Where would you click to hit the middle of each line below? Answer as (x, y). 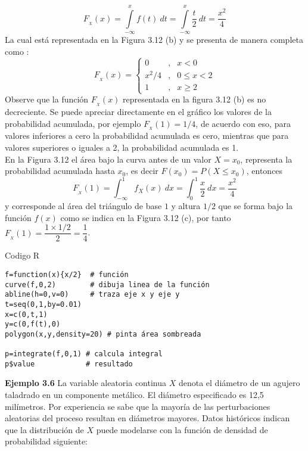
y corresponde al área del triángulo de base (83, 206)
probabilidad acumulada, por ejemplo (73, 123)
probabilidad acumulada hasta (60, 171)
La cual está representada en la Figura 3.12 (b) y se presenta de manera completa (154, 40)
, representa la (266, 159)
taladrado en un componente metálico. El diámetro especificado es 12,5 (134, 395)
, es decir (142, 171)
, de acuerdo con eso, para (243, 123)
